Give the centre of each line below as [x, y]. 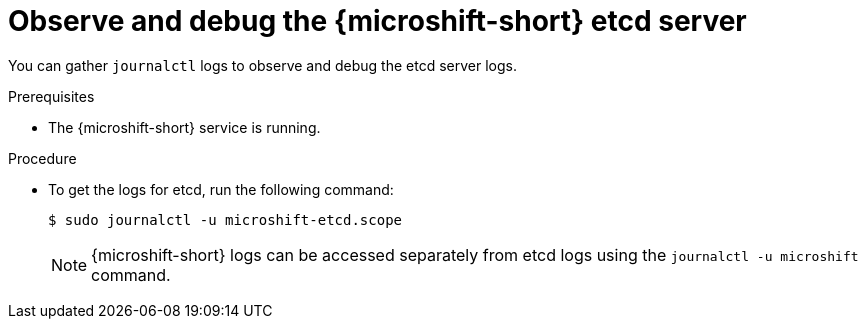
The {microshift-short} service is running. [184, 127]
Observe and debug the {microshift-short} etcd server [377, 21]
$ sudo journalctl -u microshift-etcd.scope [225, 219]
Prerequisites [51, 96]
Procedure [42, 158]
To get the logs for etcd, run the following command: [221, 189]
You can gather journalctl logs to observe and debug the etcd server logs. [262, 65]
